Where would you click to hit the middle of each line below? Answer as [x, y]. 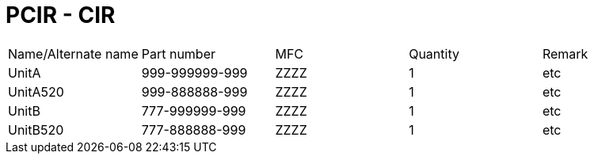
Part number [179, 53]
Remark [565, 53]
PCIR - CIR [61, 15]
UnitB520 [36, 130]
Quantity [434, 53]
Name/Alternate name [73, 53]
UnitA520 [36, 91]
